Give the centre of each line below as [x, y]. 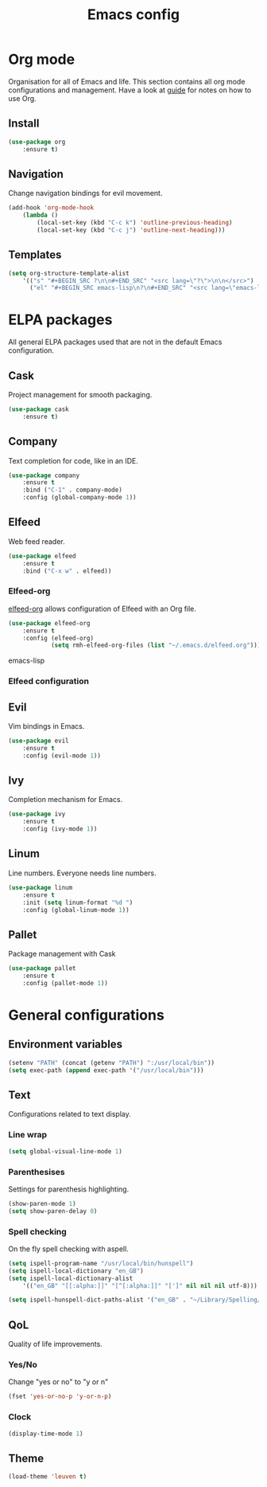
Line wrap [28, 1135]
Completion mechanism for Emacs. [66, 800]
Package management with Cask [62, 954]
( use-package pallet [43, 969]
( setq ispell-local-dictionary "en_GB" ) [76, 1271]
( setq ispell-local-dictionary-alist [71, 1278]
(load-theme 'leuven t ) [48, 1477]
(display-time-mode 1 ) [46, 1434]
